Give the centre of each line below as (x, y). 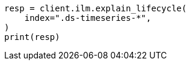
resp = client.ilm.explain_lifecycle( (96, 8)
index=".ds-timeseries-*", (88, 18)
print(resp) (32, 37)
